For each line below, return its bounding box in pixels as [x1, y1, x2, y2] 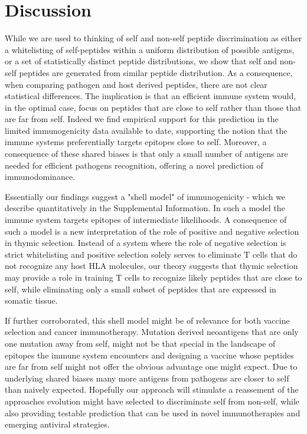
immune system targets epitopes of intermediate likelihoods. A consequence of [5, 213, 287, 226]
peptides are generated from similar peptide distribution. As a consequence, [19, 66, 293, 78]
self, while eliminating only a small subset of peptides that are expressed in [5, 282, 276, 295]
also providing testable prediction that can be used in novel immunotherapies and [5, 406, 301, 419]
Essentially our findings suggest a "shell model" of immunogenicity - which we [5, 190, 286, 202]
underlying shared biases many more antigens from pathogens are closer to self [5, 371, 289, 384]
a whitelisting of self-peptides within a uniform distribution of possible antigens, [5, 43, 295, 55]
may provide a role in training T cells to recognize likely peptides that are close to [5, 271, 302, 283]
